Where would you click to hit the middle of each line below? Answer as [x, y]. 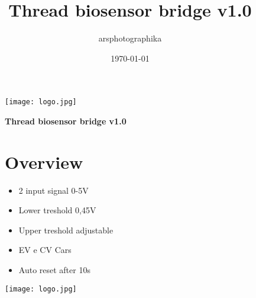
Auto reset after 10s [54, 270]
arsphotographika [130, 38]
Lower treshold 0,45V [57, 210]
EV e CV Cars [45, 250]
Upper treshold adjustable [66, 230]
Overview [44, 161]
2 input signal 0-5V [54, 190]
